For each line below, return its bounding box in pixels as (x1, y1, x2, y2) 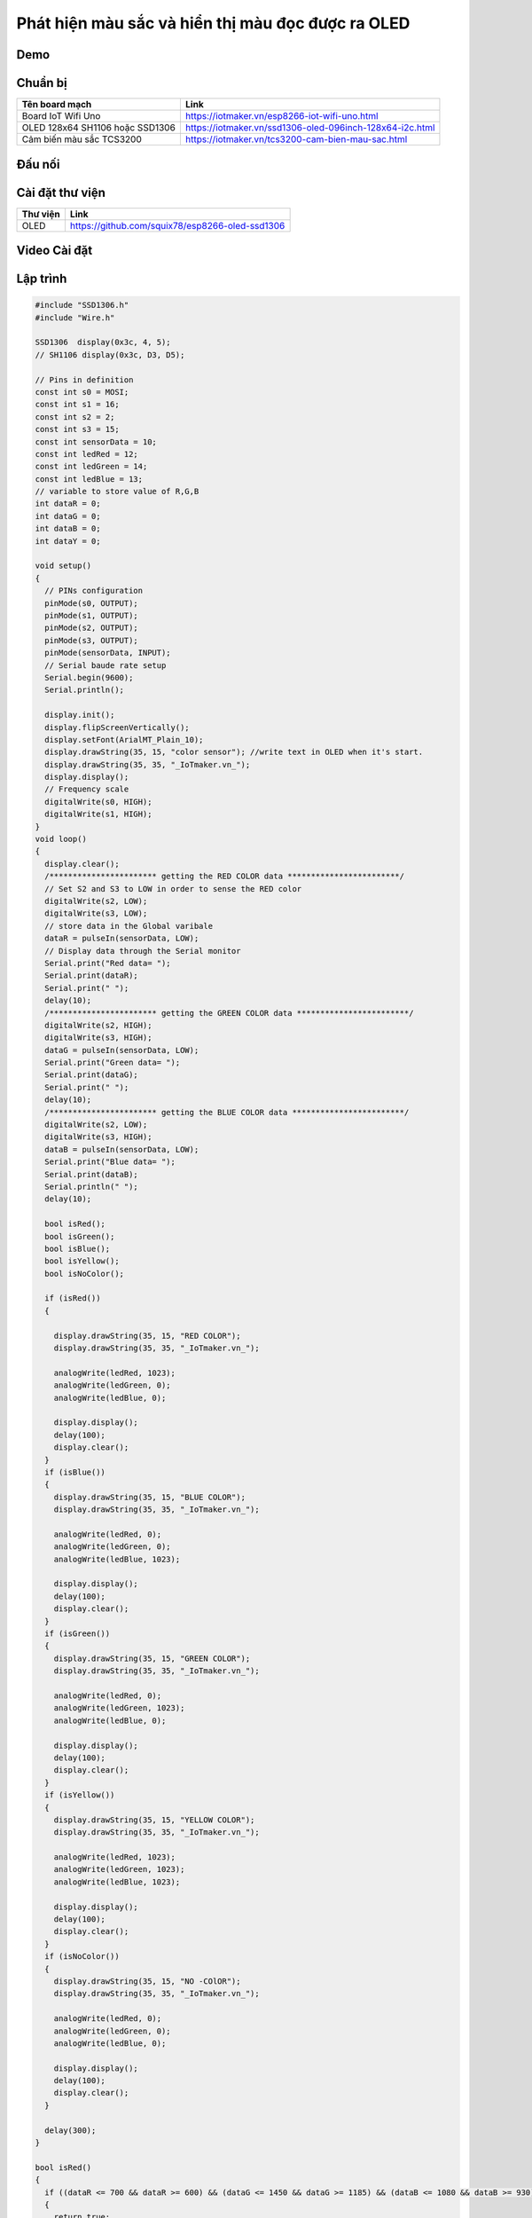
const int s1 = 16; (35, 399, 120, 410)
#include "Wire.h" (35, 312, 115, 323)
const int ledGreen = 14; (35, 461, 148, 472)
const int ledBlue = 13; (35, 474, 144, 484)
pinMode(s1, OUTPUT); (44, 610, 139, 620)
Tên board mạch (21, 98, 92, 111)
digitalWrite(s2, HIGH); (44, 1020, 153, 1030)
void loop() (35, 834, 88, 845)
